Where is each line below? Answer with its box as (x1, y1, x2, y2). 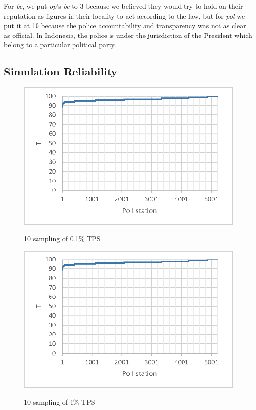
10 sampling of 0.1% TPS (24, 233, 101, 244)
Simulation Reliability (4, 64, 118, 79)
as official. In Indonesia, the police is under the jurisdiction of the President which (4, 30, 252, 40)
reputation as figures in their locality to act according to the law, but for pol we (4, 10, 245, 21)
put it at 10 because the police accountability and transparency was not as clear (4, 20, 246, 31)
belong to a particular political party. (4, 39, 116, 50)
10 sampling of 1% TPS (24, 396, 95, 407)
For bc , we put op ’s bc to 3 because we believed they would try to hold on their (4, 1, 243, 11)
